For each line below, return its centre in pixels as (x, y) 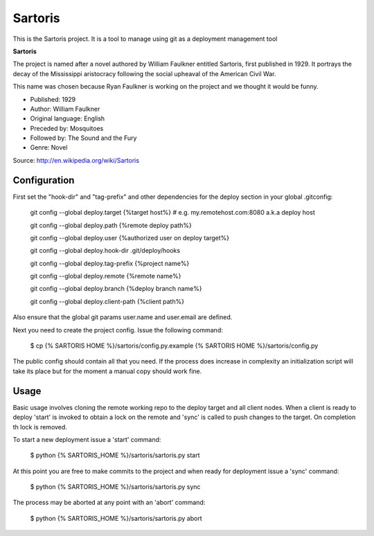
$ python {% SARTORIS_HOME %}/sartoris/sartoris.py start (115, 455)
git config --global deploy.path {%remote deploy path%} (111, 225)
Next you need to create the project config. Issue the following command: (118, 330)
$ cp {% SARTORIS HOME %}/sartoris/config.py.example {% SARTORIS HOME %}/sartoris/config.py (174, 346)
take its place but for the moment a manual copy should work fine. (107, 371)
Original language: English (68, 118)
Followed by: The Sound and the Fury (83, 138)
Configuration (44, 180)
